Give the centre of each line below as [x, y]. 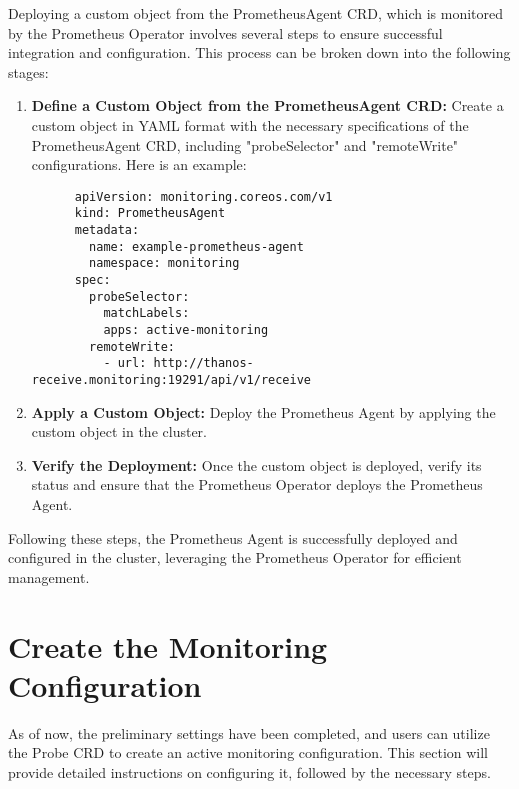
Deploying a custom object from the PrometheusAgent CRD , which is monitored [256, 13]
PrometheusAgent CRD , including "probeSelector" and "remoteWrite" [245, 144]
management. [49, 576]
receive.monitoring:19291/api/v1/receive [171, 379]
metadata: [107, 230]
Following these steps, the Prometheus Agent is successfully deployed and [233, 537]
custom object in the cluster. [119, 431]
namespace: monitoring [164, 263]
